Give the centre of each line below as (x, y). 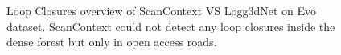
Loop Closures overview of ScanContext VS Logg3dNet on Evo (162, 10)
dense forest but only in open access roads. (112, 42)
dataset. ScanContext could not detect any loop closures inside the (171, 26)
